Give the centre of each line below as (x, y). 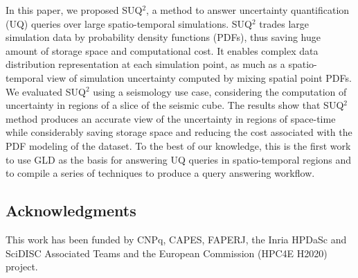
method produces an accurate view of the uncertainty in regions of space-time (171, 118)
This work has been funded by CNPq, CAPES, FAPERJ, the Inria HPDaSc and (176, 239)
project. (22, 267)
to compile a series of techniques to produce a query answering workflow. (160, 173)
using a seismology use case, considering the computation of (220, 91)
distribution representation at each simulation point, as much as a (145, 64)
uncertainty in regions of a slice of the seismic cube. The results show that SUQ (175, 105)
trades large (284, 23)
